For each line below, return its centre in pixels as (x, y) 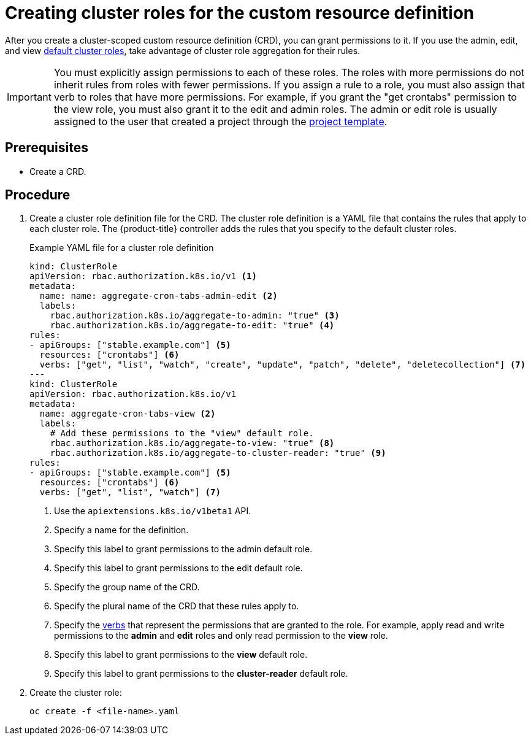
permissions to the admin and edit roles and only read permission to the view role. (221, 636)
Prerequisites (47, 148)
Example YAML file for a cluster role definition (122, 248)
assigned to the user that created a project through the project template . (220, 121)
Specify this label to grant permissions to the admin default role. (183, 549)
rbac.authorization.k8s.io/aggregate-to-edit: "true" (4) (192, 326)
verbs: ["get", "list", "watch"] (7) (130, 492)
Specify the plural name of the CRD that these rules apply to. (177, 606)
